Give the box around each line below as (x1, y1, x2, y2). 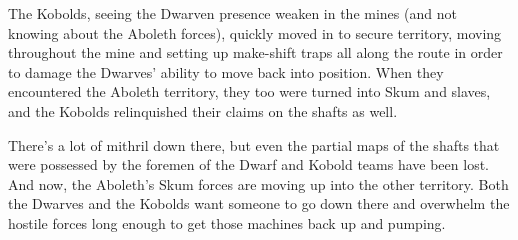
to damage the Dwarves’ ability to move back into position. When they (8, 61, 444, 82)
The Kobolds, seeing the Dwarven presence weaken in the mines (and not (8, 3, 457, 23)
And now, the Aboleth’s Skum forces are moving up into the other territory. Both (8, 173, 509, 194)
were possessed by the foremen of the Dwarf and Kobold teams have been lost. (8, 154, 489, 175)
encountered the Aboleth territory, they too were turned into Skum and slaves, (8, 81, 491, 102)
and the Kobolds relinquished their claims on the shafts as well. (8, 100, 398, 121)
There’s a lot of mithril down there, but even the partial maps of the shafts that (8, 134, 500, 155)
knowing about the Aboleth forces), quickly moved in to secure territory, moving (8, 22, 502, 43)
